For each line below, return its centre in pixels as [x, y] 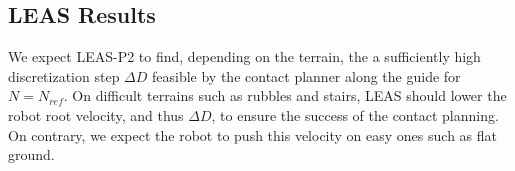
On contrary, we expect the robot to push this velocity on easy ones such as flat [252, 134]
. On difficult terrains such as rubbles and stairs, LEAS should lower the [285, 95]
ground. [31, 154]
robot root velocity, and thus [96, 114]
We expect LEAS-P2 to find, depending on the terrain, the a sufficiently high [244, 56]
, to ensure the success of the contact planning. [355, 114]
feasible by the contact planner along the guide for [306, 75]
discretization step [64, 75]
